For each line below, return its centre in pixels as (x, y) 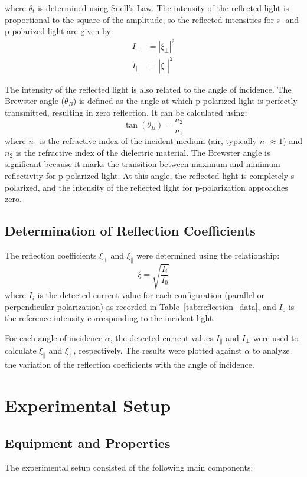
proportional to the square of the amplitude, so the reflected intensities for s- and (152, 19)
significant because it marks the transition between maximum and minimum (143, 164)
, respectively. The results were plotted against (158, 350)
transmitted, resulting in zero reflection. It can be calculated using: (126, 112)
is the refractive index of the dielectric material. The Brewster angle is (143, 152)
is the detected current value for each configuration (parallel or (151, 295)
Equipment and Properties (88, 442)
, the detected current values (162, 338)
